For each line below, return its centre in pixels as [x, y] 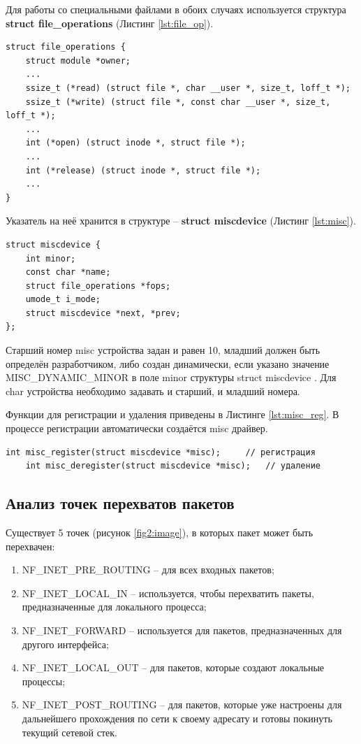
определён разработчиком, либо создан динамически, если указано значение [168, 363]
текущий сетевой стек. [69, 732]
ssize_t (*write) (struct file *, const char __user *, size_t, [178, 102]
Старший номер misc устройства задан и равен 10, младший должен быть [163, 350]
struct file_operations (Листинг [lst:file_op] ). [110, 23]
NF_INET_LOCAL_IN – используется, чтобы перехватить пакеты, [168, 593]
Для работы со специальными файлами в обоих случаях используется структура [176, 9]
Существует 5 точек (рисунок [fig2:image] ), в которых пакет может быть [160, 532]
